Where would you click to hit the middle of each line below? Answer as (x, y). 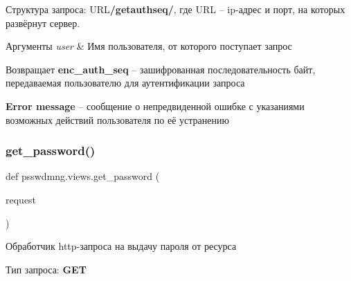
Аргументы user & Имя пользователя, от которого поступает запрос (149, 46)
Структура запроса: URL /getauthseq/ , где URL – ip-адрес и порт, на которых (175, 9)
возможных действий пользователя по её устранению (117, 119)
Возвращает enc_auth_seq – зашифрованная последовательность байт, (161, 69)
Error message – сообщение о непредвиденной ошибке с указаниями (155, 106)
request (21, 199)
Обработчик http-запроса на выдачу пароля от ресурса (121, 246)
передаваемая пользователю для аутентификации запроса (125, 83)
